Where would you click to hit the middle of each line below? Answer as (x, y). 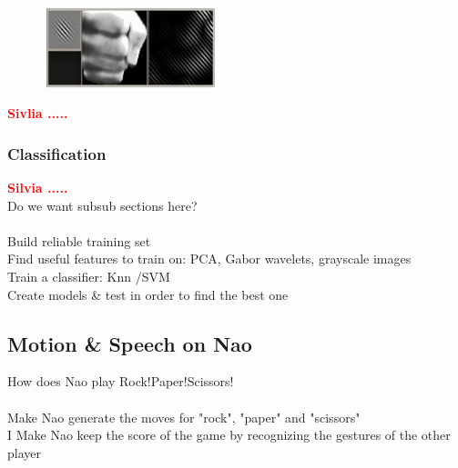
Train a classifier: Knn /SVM (89, 277)
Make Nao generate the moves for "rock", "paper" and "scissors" (184, 417)
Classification (57, 153)
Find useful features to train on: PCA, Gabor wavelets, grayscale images (209, 259)
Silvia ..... (38, 188)
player (24, 452)
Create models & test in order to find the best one (148, 294)
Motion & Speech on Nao (130, 343)
